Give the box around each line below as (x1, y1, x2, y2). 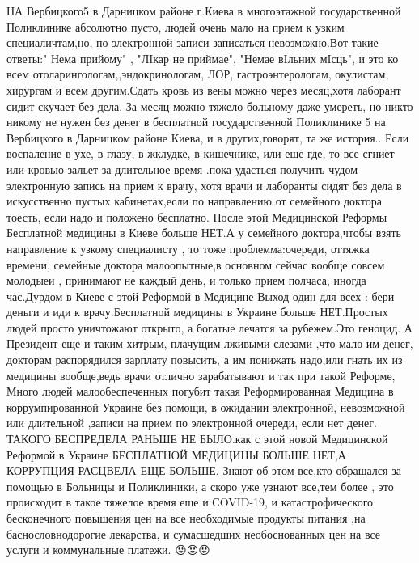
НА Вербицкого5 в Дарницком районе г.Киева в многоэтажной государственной (6, 2, 401, 19)
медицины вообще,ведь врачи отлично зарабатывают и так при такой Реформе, (6, 366, 396, 383)
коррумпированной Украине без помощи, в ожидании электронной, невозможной (6, 398, 405, 415)
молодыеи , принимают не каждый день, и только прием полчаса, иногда (6, 272, 366, 289)
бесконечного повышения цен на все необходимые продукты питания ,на (6, 510, 366, 526)
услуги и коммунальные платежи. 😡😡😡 (6, 541, 210, 558)
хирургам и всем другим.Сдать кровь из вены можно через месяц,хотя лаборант (6, 81, 401, 98)
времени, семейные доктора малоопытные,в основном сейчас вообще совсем (6, 256, 385, 273)
